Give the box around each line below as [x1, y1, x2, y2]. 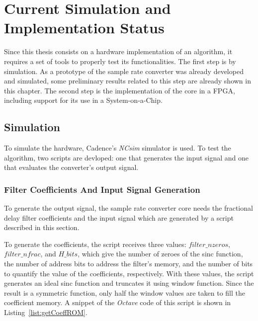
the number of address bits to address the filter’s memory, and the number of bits [4, 258, 253, 269]
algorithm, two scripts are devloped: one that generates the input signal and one [4, 152, 249, 162]
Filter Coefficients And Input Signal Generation [4, 183, 200, 195]
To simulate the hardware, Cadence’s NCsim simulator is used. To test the [4, 143, 231, 153]
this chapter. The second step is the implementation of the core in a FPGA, [4, 85, 235, 95]
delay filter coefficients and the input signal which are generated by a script [4, 212, 234, 223]
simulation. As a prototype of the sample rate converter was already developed [4, 66, 244, 76]
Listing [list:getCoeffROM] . [4, 307, 87, 318]
